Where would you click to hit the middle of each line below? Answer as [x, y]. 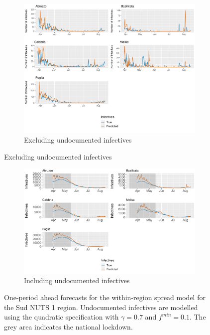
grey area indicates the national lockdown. [68, 326]
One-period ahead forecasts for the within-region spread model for [105, 297]
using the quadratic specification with [61, 317]
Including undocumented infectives [77, 280]
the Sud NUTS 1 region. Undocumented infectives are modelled [101, 307]
